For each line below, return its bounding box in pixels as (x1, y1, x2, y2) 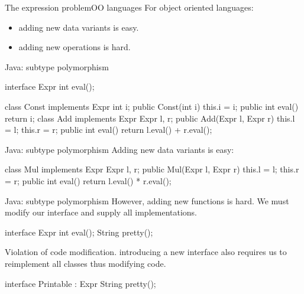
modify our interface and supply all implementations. (5, 206, 197, 218)
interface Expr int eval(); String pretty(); (5, 226, 153, 238)
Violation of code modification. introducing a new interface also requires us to (5, 246, 287, 258)
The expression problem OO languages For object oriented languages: (5, 1, 254, 13)
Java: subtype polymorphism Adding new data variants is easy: (5, 143, 234, 155)
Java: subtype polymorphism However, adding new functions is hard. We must (5, 194, 289, 207)
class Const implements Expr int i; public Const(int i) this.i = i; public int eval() (5, 100, 299, 112)
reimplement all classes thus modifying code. (5, 257, 166, 269)
